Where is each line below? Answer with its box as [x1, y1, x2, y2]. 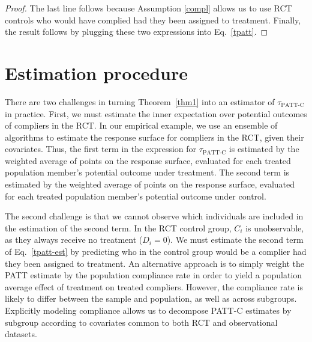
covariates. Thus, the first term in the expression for [5, 142, 197, 155]
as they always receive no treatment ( [5, 233, 143, 246]
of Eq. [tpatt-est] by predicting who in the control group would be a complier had [5, 245, 307, 258]
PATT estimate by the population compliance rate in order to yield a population [5, 269, 302, 281]
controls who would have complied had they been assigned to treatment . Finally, [5, 13, 301, 26]
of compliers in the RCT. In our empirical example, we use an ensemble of [5, 119, 278, 132]
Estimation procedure [5, 60, 188, 85]
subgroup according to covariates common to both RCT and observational [5, 316, 278, 328]
